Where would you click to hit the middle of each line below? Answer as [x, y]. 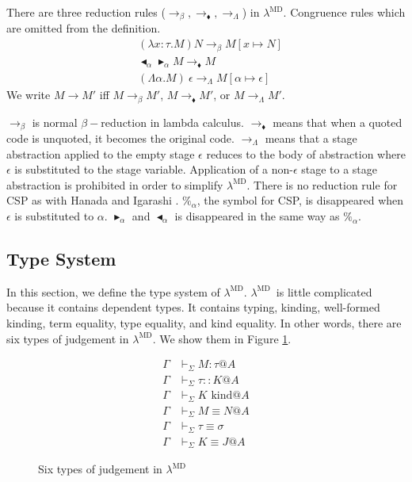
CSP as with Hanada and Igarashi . [93, 200]
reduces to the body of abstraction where [306, 153]
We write [29, 95]
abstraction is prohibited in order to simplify [115, 184]
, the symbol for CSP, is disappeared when [300, 200]
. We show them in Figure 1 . [222, 338]
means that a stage [311, 138]
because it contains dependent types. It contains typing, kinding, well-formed [193, 307]
